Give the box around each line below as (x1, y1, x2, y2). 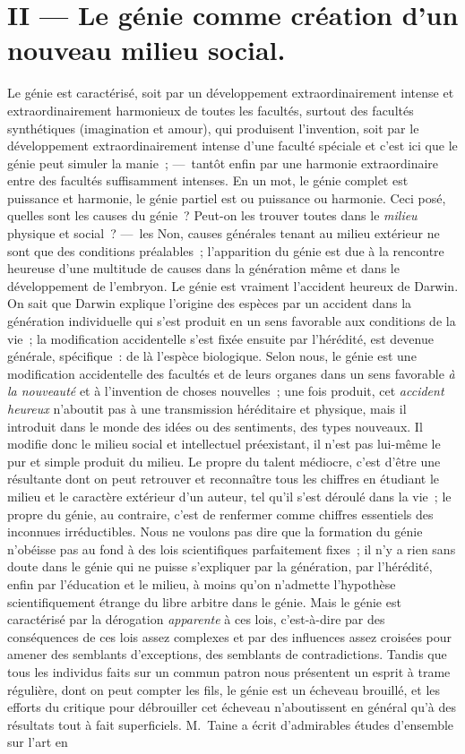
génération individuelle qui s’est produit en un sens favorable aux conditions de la (7, 312, 456, 330)
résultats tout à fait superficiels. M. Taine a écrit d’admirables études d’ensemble (7, 715, 454, 733)
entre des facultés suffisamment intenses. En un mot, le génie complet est (7, 171, 409, 190)
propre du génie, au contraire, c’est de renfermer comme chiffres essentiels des (7, 504, 434, 523)
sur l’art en (7, 733, 68, 751)
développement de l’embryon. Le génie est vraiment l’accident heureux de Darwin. (7, 276, 459, 295)
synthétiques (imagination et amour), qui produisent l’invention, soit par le (7, 118, 419, 137)
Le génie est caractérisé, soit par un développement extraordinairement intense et (7, 83, 454, 102)
